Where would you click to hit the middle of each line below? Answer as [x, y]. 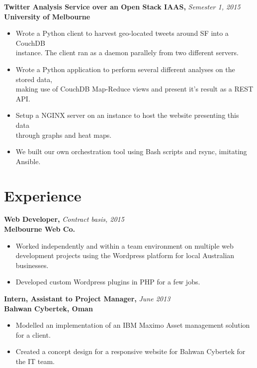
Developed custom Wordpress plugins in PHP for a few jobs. [108, 282]
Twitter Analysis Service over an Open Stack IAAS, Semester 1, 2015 [122, 6]
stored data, [34, 79]
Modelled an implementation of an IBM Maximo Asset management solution [133, 325]
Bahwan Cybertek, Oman [48, 308]
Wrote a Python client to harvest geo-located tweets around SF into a [122, 33]
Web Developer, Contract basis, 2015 [64, 219]
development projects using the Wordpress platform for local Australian [125, 255]
